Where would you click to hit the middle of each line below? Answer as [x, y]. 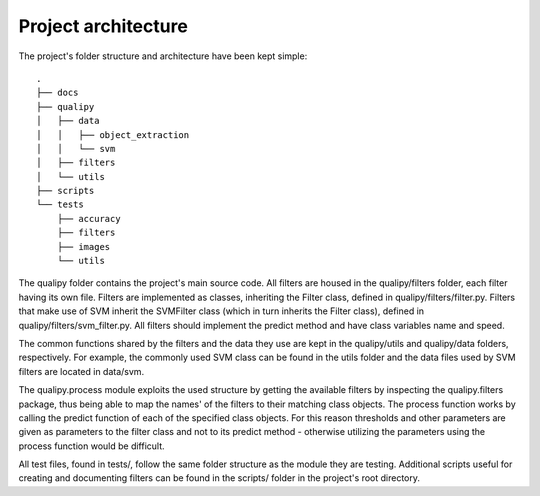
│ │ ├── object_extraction [113, 134]
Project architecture [103, 26]
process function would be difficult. [91, 446]
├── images [83, 246]
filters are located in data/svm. [81, 371]
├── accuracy [88, 218]
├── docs [57, 93]
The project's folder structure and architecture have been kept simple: [163, 56]
